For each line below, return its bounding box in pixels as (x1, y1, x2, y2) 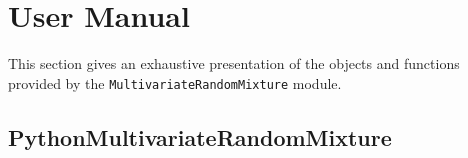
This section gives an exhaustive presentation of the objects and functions (8, 53, 460, 74)
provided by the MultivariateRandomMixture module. (8, 72, 342, 93)
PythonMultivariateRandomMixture (8, 121, 392, 152)
